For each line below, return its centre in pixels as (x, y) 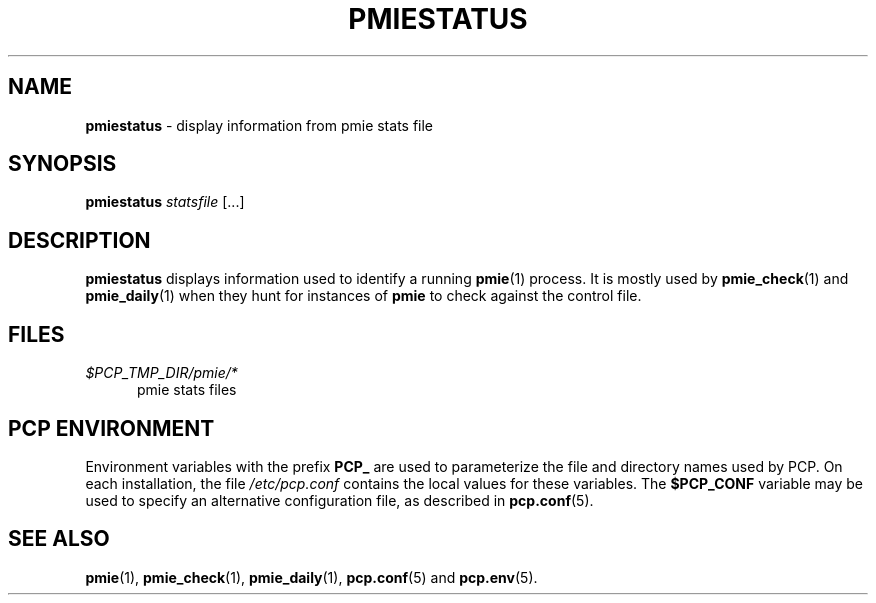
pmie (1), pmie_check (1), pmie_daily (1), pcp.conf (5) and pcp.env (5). (311, 577)
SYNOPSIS (62, 164)
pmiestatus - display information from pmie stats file (259, 125)
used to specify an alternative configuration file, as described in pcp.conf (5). (339, 500)
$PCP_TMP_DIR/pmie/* (161, 373)
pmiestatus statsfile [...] (165, 202)
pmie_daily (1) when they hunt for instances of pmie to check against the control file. (363, 296)
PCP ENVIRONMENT (111, 428)
